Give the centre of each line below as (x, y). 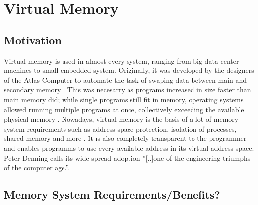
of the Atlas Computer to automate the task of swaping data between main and (126, 80)
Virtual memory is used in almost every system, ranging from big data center (122, 60)
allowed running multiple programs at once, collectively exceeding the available (124, 109)
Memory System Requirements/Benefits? (112, 194)
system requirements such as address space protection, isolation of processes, (120, 128)
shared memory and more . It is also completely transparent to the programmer (125, 138)
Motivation (33, 39)
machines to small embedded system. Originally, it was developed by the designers (129, 70)
